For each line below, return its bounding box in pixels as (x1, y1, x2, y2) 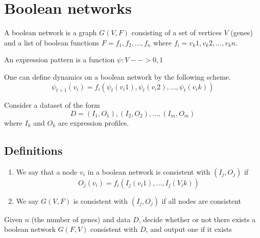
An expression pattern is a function (4, 54, 115, 65)
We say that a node (16, 166, 78, 177)
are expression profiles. (58, 117, 129, 128)
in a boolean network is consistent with (87, 166, 210, 177)
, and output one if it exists (146, 224, 232, 234)
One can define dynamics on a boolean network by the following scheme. (4, 71, 231, 82)
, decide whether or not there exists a (138, 213, 256, 224)
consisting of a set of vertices (131, 27, 222, 38)
